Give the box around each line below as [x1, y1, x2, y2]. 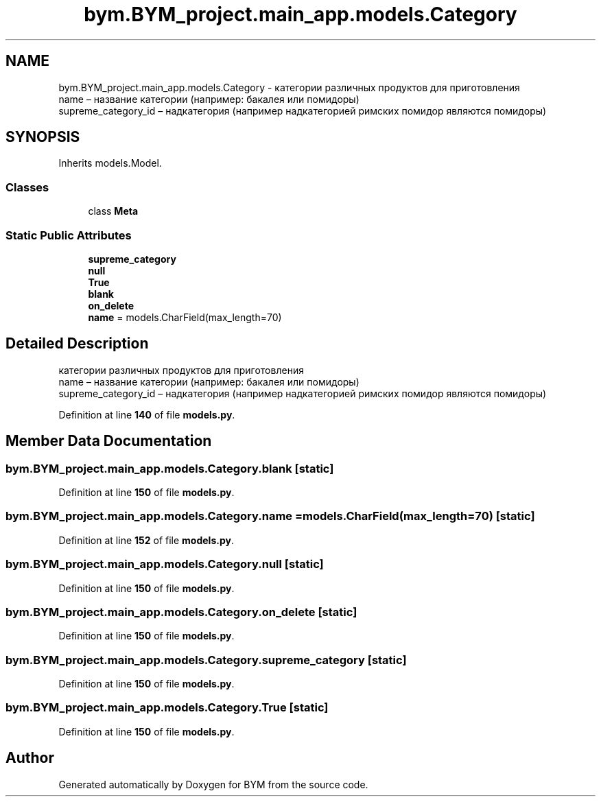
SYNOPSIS [5, 128, 80, 146]
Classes [5, 180, 49, 194]
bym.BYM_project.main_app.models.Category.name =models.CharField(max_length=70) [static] [5, 509, 535, 523]
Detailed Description [5, 335, 149, 353]
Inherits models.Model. [58, 157, 162, 169]
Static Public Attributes [5, 228, 132, 242]
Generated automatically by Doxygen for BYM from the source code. [58, 778, 368, 790]
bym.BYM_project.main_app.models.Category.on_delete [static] [5, 604, 357, 619]
